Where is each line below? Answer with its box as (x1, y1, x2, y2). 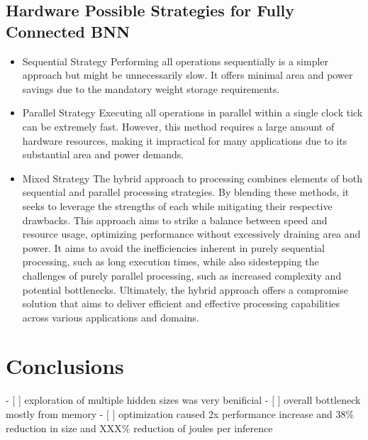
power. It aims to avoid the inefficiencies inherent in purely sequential (22, 240, 325, 255)
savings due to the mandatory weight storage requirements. (22, 81, 280, 96)
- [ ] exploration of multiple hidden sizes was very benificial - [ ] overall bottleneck (6, 392, 361, 407)
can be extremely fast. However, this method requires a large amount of (22, 119, 335, 133)
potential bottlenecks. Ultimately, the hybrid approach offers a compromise (22, 282, 349, 297)
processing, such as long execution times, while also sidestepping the (22, 254, 319, 269)
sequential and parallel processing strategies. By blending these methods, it (22, 185, 350, 199)
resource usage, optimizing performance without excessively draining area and (22, 226, 361, 241)
